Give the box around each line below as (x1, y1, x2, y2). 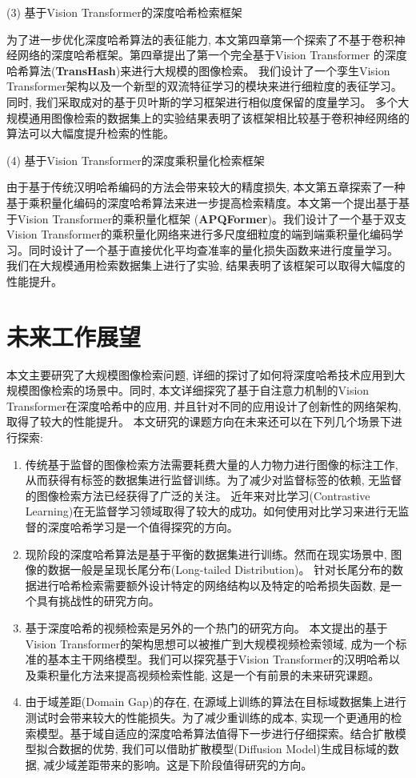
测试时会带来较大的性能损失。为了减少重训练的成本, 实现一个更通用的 (25, 708, 391, 725)
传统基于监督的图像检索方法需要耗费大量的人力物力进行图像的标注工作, (25, 455, 398, 472)
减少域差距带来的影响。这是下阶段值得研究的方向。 (43, 756, 313, 772)
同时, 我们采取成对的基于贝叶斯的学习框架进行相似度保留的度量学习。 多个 (6, 93, 398, 110)
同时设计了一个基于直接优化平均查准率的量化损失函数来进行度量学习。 (28, 241, 398, 258)
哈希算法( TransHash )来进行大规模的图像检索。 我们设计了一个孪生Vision (6, 62, 390, 78)
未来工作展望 (6, 319, 142, 352)
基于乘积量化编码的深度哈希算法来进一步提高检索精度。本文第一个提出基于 (6, 194, 398, 211)
